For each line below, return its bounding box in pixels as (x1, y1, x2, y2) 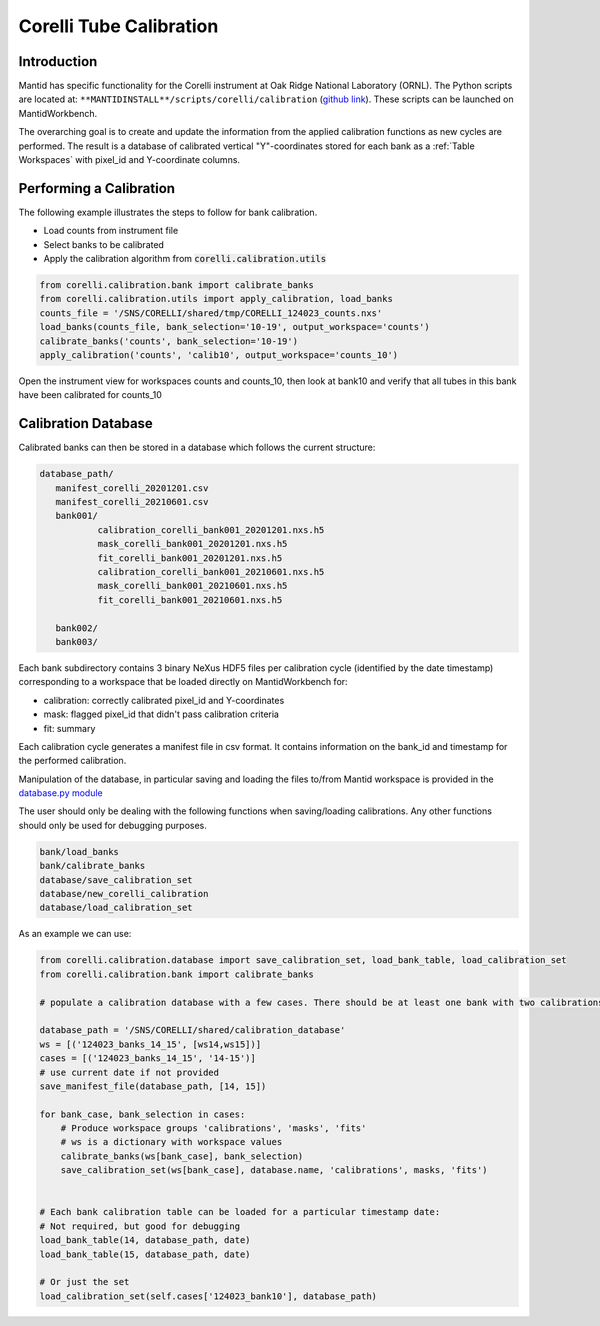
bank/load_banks (39, 846, 120, 857)
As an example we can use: (18, 928, 132, 940)
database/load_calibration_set (39, 902, 194, 914)
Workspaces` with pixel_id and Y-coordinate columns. (18, 154, 240, 166)
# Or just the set (39, 1276, 130, 1288)
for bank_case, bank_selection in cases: (39, 1108, 246, 1120)
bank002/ (55, 622, 99, 634)
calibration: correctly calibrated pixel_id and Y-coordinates (43, 694, 285, 706)
